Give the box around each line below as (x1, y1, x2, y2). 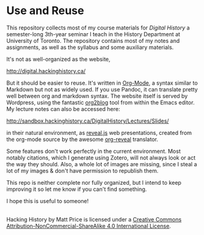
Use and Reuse (6, 4, 84, 18)
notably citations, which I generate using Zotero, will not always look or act (6, 154, 196, 161)
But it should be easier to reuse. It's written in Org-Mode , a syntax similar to (6, 79, 198, 87)
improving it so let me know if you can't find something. (6, 185, 147, 193)
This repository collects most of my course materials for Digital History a (6, 24, 190, 31)
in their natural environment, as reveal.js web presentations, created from (6, 129, 192, 136)
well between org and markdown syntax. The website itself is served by (6, 92, 188, 99)
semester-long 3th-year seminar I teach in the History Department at (6, 30, 181, 37)
